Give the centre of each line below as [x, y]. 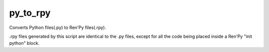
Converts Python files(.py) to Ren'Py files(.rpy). [58, 27]
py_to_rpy [30, 13]
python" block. [24, 43]
